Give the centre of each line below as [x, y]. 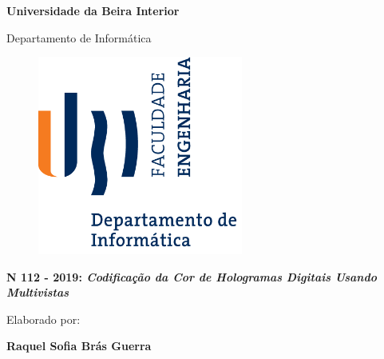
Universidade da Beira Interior [93, 10]
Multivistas [38, 292]
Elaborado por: [44, 319]
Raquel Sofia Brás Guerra [79, 346]
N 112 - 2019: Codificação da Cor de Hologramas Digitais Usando [192, 276]
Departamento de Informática [79, 37]
